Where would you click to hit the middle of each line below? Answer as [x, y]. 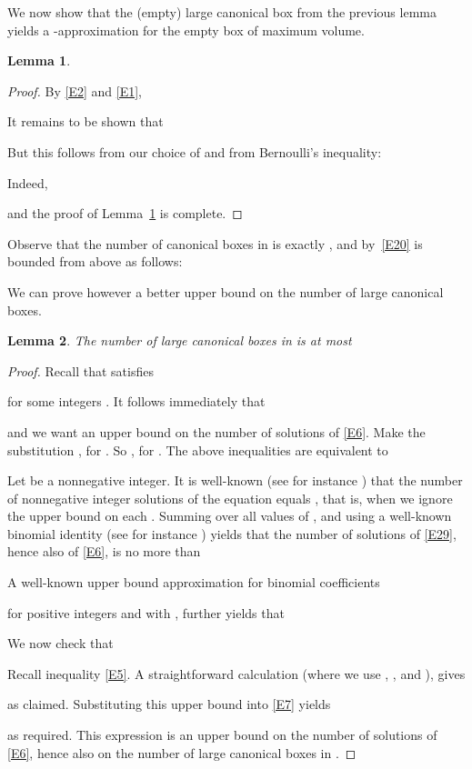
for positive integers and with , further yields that [146, 612]
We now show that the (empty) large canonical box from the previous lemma [222, 12]
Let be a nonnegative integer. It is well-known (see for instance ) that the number [235, 480]
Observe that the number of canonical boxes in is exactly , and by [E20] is [215, 243]
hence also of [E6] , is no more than [104, 551]
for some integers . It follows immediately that [136, 401]
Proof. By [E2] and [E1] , [75, 90]
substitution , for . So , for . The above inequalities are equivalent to [198, 449]
